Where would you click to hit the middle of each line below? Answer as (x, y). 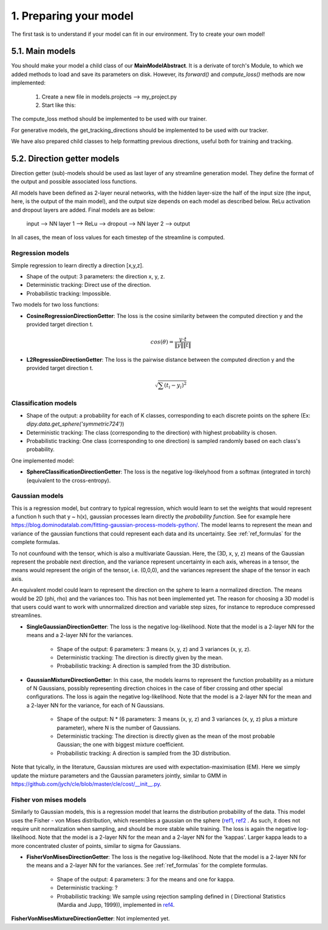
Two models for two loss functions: (55, 305)
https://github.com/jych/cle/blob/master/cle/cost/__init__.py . (87, 784)
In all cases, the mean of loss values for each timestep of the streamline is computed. (118, 238)
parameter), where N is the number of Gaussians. (118, 728)
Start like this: (59, 105)
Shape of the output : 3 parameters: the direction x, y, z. (96, 276)
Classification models (44, 403)
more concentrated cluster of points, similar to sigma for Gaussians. (96, 846)
